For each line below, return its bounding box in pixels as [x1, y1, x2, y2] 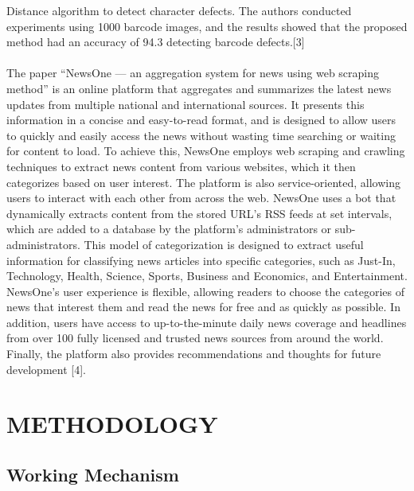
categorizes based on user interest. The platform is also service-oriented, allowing [6, 173, 400, 190]
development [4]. [6, 360, 86, 377]
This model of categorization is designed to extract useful [84, 236, 364, 252]
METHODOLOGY [6, 407, 218, 440]
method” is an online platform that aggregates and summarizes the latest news [6, 80, 392, 96]
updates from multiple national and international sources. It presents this [6, 95, 365, 112]
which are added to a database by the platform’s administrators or [6, 220, 332, 237]
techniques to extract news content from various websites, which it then [6, 158, 356, 174]
